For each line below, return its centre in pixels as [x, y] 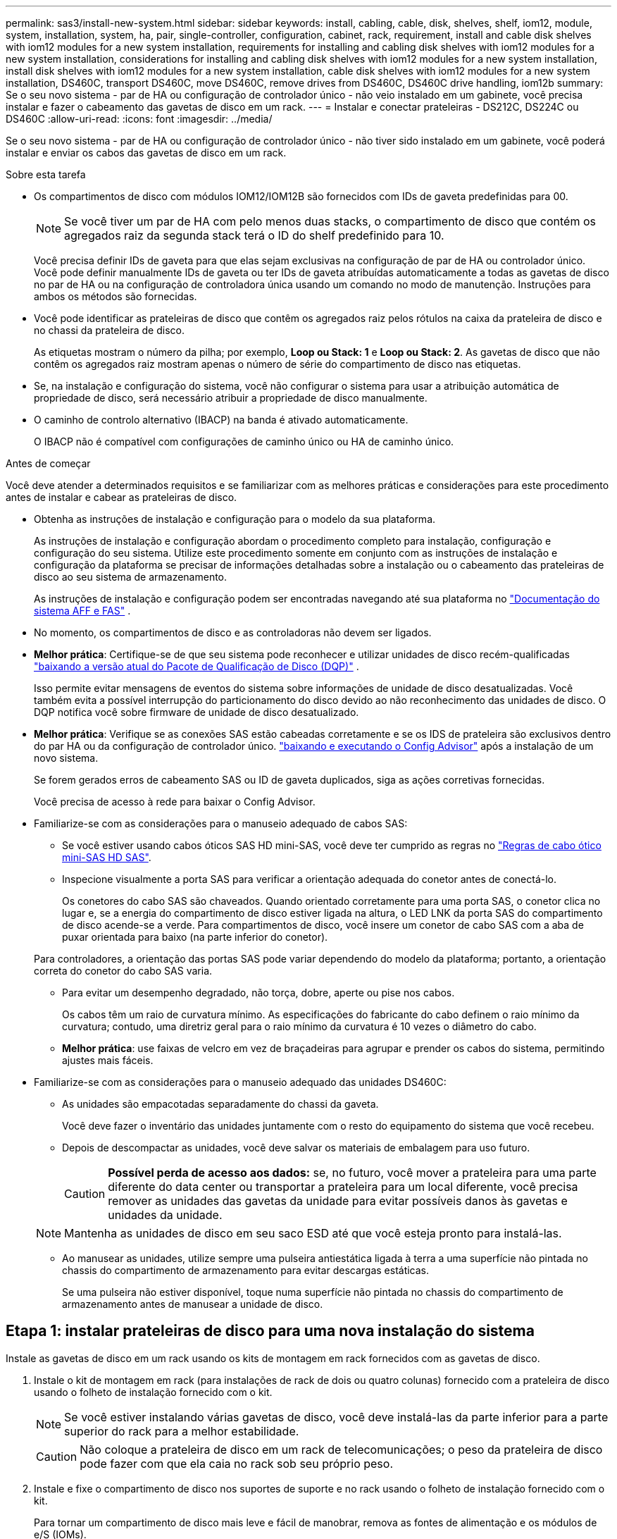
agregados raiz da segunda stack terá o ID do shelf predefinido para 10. [254, 235]
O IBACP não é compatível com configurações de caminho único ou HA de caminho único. [244, 441]
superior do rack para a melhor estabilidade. [182, 1431]
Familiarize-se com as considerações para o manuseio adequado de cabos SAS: [221, 823]
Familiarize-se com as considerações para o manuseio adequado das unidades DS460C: [240, 1082]
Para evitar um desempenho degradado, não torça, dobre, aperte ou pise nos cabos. [258, 993]
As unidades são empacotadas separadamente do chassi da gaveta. [220, 1104]
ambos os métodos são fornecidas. [116, 296]
